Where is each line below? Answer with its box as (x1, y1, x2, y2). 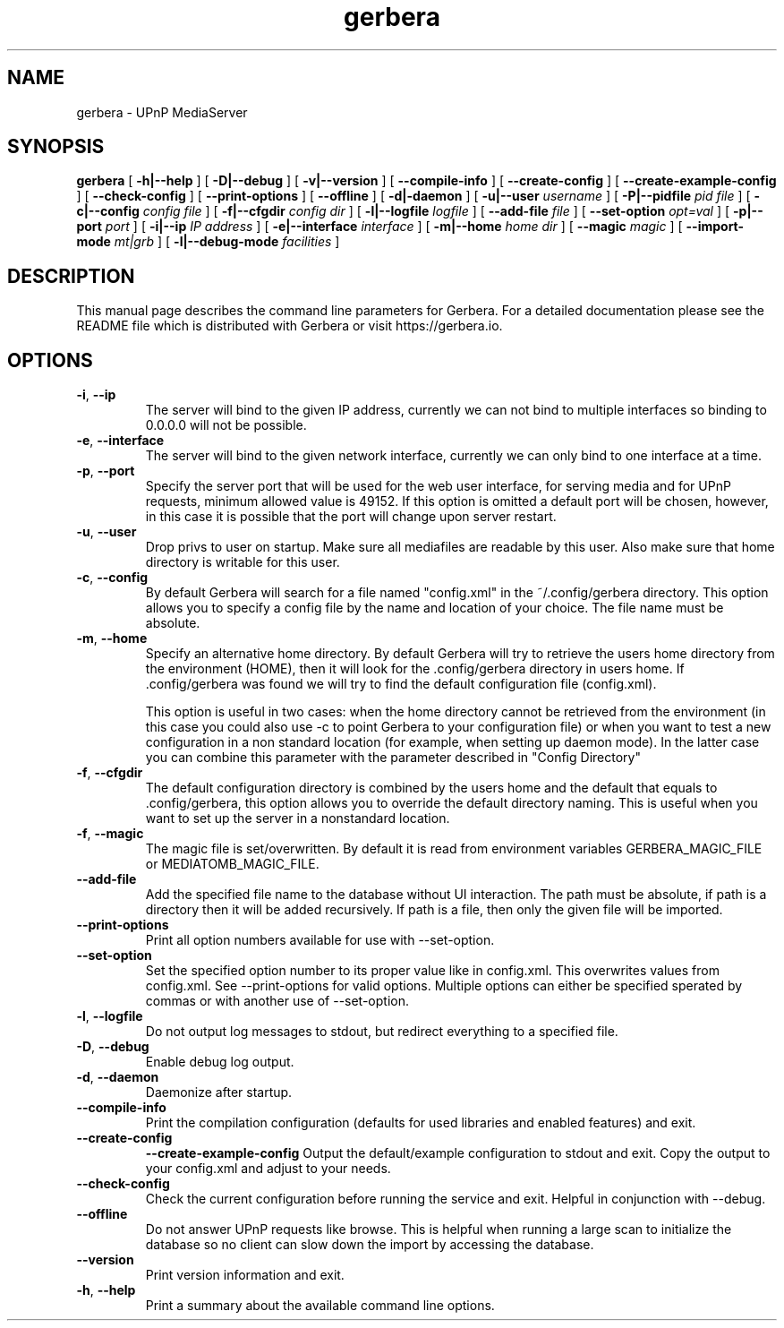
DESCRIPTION (7, 264, 135, 287)
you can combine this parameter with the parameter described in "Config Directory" (145, 750, 641, 766)
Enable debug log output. (145, 1054, 294, 1070)
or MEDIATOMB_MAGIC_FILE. (145, 856, 320, 872)
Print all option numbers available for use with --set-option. (145, 932, 495, 948)
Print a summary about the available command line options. (145, 1298, 495, 1314)
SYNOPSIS (7, 135, 105, 159)
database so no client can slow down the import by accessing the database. (145, 1237, 594, 1253)
